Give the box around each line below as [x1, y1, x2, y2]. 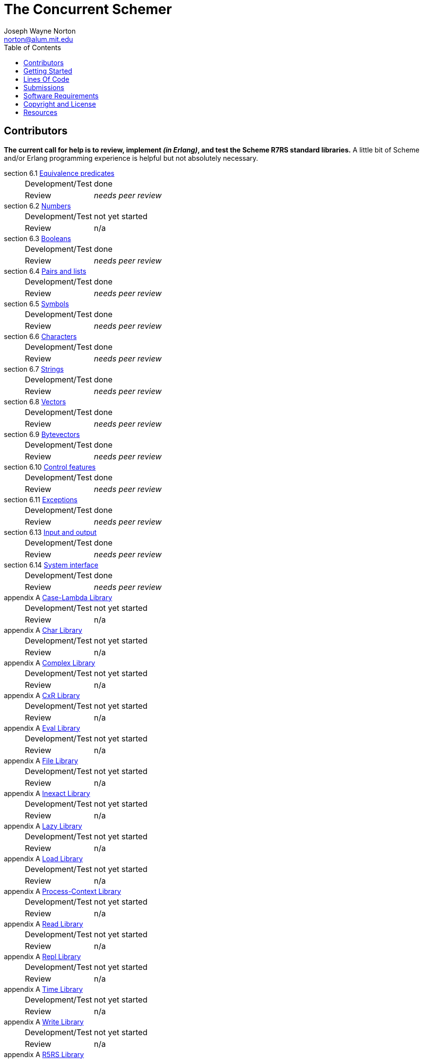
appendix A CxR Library [4, 691, 80, 700]
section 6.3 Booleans [4, 234, 71, 243]
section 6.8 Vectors [4, 397, 66, 406]
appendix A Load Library [4, 854, 83, 863]
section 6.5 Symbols [4, 299, 69, 308]
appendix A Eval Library [4, 723, 80, 732]
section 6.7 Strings [4, 364, 64, 373]
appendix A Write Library [4, 1017, 84, 1026]
